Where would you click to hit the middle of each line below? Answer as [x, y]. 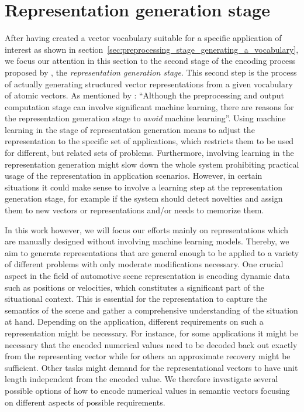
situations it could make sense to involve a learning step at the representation [144, 187]
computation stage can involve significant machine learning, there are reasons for [149, 106]
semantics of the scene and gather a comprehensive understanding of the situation [151, 310]
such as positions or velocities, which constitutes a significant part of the [135, 287]
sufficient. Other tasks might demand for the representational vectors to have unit [151, 367]
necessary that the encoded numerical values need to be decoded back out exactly [151, 344]
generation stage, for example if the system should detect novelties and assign [144, 198]
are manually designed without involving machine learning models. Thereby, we [147, 241]
